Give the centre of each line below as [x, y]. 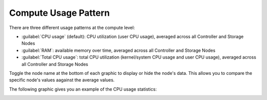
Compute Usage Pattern [59, 13]
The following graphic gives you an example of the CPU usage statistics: [83, 89]
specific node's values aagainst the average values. [62, 80]
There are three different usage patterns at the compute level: [72, 28]
